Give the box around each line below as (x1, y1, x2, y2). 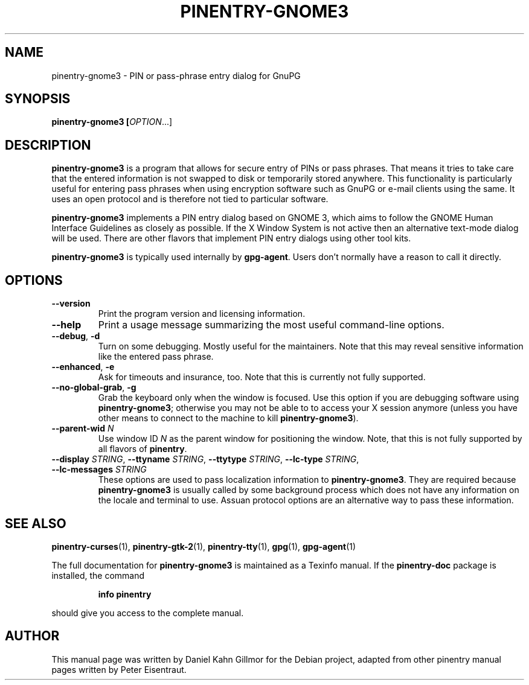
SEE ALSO (5, 515, 66, 531)
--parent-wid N (51, 423, 114, 434)
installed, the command (51, 570, 145, 581)
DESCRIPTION (5, 137, 91, 153)
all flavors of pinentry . (98, 444, 187, 454)
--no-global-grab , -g (51, 382, 136, 393)
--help (51, 319, 82, 331)
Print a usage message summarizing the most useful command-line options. (98, 319, 444, 331)
